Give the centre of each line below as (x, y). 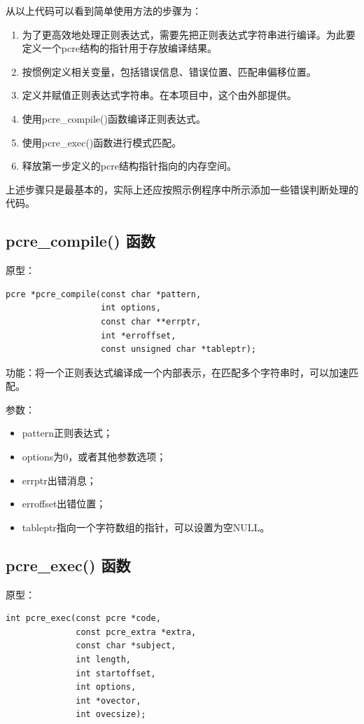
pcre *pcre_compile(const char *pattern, (104, 294)
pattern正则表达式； (67, 433)
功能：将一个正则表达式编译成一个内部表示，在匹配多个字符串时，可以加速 (177, 372)
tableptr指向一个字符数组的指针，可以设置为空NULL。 (146, 527)
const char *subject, (126, 646)
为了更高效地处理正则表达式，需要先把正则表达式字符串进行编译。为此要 (189, 34)
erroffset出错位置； (64, 504)
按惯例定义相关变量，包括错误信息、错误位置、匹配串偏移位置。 (169, 71)
